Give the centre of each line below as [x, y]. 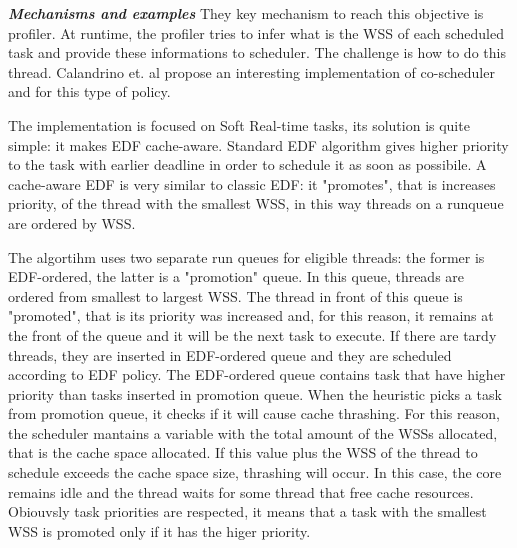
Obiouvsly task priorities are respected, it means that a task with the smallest [247, 511]
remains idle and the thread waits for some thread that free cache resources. [241, 491]
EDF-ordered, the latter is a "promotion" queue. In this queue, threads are [236, 276]
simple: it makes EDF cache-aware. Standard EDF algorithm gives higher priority [258, 144]
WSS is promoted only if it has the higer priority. [159, 530]
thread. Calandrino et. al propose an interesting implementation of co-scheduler [251, 71]
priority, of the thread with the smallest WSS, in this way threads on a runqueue [256, 203]
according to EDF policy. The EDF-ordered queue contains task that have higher [257, 374]
